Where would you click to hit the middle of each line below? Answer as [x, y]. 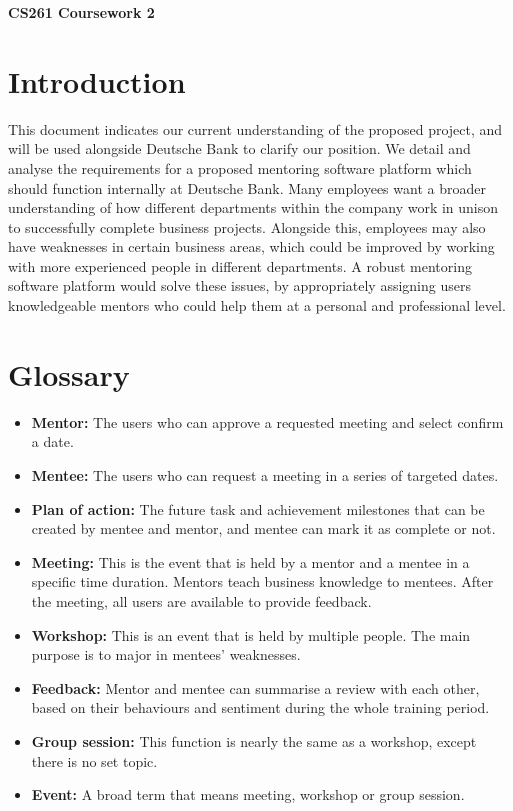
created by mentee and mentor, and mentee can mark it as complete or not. [263, 528]
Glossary [69, 373]
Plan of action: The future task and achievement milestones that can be [258, 508]
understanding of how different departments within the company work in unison [253, 207]
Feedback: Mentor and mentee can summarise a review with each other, [255, 687]
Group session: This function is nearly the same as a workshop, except [254, 740]
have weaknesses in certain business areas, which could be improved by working [251, 246]
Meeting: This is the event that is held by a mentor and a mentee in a [250, 561]
